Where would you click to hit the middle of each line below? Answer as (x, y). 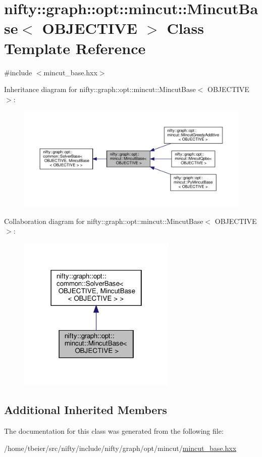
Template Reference (75, 48)
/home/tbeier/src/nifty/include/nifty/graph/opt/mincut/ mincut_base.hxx (120, 448)
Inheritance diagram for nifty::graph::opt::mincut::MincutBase (100, 89)
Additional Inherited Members (86, 410)
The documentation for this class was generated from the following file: (114, 431)
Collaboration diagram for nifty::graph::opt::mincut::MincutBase (104, 221)
